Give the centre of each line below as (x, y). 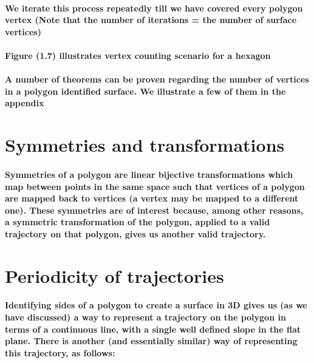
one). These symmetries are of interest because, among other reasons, (154, 210)
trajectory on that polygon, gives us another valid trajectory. (135, 233)
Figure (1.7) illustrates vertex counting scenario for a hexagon (138, 55)
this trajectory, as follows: (60, 352)
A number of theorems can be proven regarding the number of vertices (157, 79)
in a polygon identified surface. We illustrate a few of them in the (145, 91)
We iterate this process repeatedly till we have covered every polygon (154, 8)
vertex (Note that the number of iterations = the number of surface (151, 20)
